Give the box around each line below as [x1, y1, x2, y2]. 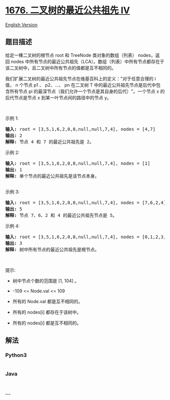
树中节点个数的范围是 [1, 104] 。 [12, 277, 79, 284]
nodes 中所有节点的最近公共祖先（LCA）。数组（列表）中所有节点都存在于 [11, 58, 164, 64]
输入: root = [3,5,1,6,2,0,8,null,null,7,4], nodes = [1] [5, 160, 150, 166]
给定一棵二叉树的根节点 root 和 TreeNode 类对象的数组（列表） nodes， [5, 52, 156, 58]
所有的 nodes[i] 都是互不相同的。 [12, 320, 82, 326]
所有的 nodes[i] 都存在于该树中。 [12, 309, 82, 315]
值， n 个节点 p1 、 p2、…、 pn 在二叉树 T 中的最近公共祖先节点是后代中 [5, 82, 156, 88]
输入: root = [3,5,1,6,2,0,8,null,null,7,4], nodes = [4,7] [5, 126, 156, 132]
